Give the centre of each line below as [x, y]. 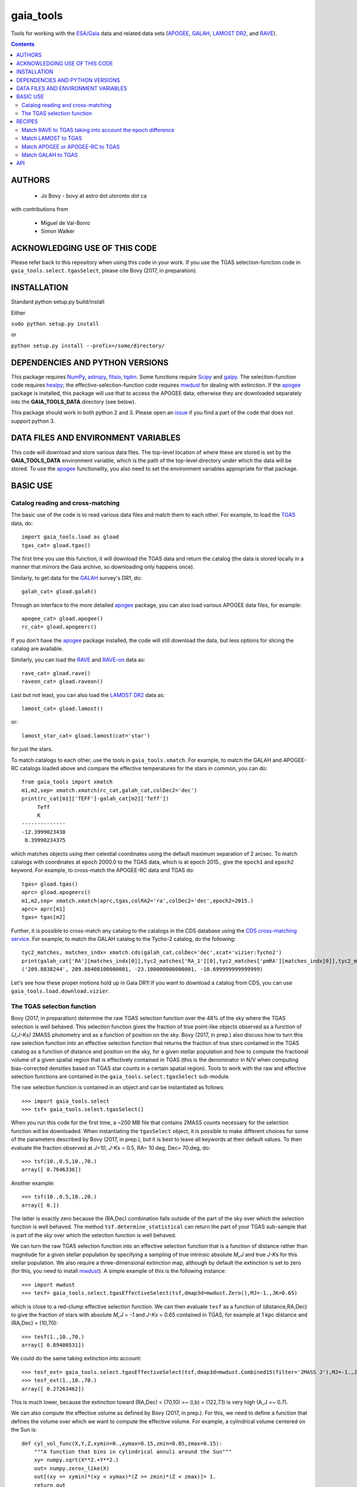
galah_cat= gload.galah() [59, 592]
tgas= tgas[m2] [44, 917]
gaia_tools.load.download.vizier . [60, 991]
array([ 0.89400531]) [53, 1345]
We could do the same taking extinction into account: [76, 1359]
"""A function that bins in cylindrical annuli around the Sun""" [133, 1452]
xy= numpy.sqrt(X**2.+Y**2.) [76, 1460]
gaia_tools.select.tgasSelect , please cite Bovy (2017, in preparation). [104, 271]
